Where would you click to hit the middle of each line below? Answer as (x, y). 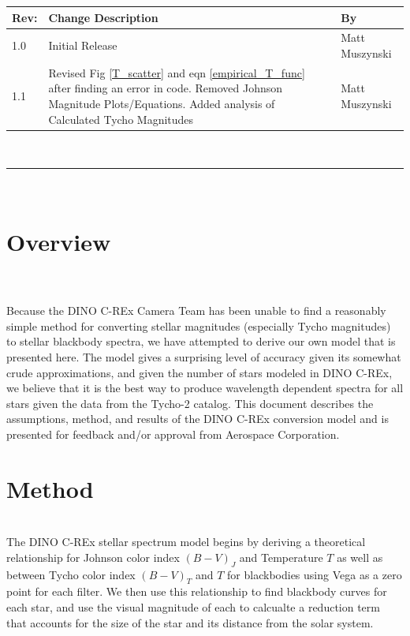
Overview (59, 242)
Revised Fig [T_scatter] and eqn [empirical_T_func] (177, 72)
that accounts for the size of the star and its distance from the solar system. (190, 622)
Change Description (103, 17)
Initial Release (83, 45)
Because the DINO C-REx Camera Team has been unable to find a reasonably (196, 311)
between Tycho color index (71, 574)
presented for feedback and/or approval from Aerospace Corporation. (173, 434)
